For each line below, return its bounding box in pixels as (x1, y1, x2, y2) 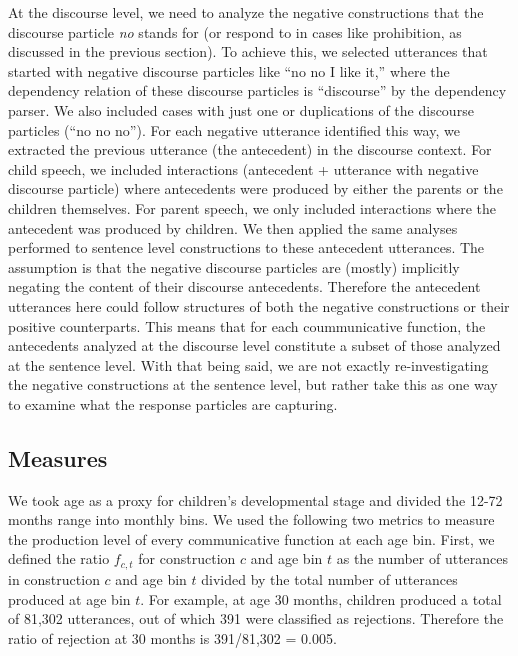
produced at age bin (8, 588, 131, 609)
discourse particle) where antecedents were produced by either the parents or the (8, 178, 503, 199)
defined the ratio (8, 548, 110, 569)
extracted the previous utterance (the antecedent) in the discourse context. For (8, 139, 492, 160)
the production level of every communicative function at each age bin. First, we (8, 528, 495, 549)
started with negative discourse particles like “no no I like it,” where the (8, 60, 450, 81)
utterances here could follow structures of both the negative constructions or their (8, 295, 510, 316)
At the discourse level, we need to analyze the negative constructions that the (8, 2, 484, 22)
